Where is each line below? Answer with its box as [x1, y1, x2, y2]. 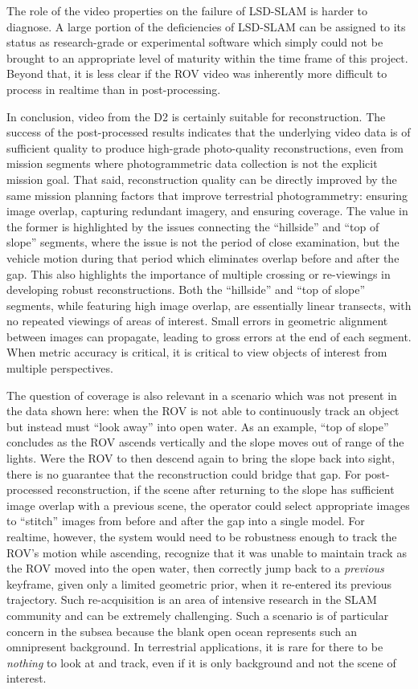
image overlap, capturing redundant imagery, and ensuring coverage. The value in [6, 202, 408, 219]
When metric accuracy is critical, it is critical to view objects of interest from [6, 344, 387, 361]
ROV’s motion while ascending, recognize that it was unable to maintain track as [6, 544, 407, 561]
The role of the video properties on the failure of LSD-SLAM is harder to [6, 2, 367, 18]
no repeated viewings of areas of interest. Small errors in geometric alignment [6, 312, 388, 329]
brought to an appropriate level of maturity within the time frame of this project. [6, 49, 408, 66]
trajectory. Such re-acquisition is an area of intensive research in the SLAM [6, 591, 377, 608]
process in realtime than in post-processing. [6, 80, 221, 97]
